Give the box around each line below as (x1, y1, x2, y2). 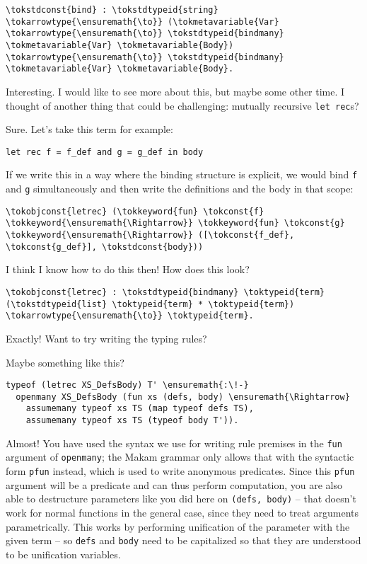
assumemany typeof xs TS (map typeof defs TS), (25, 403, 254, 414)
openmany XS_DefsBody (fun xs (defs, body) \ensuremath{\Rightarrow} (16, 391, 350, 402)
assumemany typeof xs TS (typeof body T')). (25, 415, 239, 426)
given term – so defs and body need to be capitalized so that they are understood (6, 533, 361, 548)
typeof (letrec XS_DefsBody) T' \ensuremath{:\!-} (6, 380, 249, 391)
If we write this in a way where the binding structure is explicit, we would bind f (6, 167, 358, 182)
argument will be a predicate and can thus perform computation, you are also (6, 477, 342, 492)
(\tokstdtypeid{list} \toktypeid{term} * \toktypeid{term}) (6, 299, 295, 309)
